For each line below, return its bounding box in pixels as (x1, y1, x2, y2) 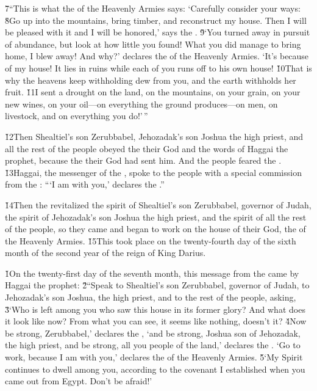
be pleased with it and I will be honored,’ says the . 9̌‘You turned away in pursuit (5, 26, 310, 38)
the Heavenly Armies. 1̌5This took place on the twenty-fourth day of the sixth (5, 234, 296, 247)
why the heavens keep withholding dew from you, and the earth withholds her (5, 73, 296, 86)
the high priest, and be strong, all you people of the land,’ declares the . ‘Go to (5, 338, 301, 351)
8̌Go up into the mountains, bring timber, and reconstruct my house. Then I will (5, 13, 307, 26)
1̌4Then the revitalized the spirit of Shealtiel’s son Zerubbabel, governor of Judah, (5, 198, 312, 211)
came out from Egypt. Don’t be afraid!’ (5, 375, 152, 387)
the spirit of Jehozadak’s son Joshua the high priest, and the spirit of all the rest (5, 210, 307, 223)
